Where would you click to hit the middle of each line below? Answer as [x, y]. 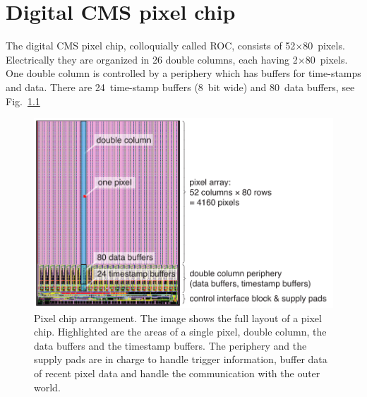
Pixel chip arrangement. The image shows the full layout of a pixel [178, 318]
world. [47, 387]
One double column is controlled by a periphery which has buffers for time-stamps [183, 73]
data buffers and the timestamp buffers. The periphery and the [170, 345]
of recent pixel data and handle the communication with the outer [177, 373]
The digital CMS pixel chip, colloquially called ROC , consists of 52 [151, 46]
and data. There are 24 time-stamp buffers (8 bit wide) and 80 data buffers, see [180, 87]
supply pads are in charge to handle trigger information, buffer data [181, 359]
